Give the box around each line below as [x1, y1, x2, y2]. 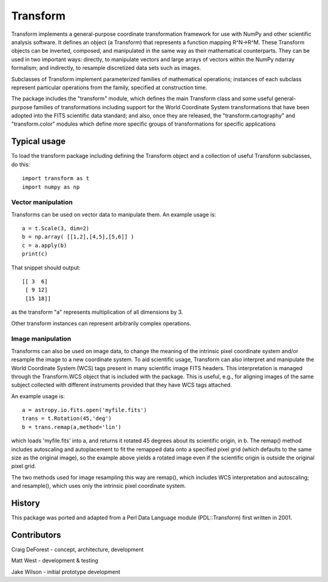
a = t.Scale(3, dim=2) [22, 225, 90, 232]
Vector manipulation [11, 198, 73, 206]
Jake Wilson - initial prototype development [11, 568, 121, 575]
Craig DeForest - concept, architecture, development [11, 546, 144, 553]
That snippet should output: [11, 264, 81, 271]
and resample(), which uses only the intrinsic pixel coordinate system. [11, 482, 186, 490]
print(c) [22, 251, 48, 257]
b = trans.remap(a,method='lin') [22, 424, 121, 430]
